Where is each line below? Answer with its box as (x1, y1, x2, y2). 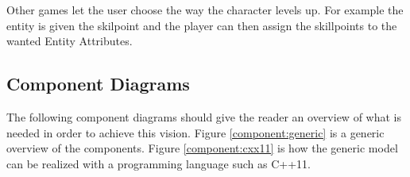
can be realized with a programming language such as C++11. (6, 155, 311, 171)
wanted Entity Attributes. (6, 33, 133, 49)
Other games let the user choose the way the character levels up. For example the (6, 2, 404, 17)
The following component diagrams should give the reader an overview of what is (6, 108, 401, 125)
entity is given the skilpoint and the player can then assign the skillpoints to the (6, 17, 397, 33)
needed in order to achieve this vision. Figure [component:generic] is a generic (6, 124, 385, 140)
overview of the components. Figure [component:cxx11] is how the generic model (6, 140, 398, 156)
